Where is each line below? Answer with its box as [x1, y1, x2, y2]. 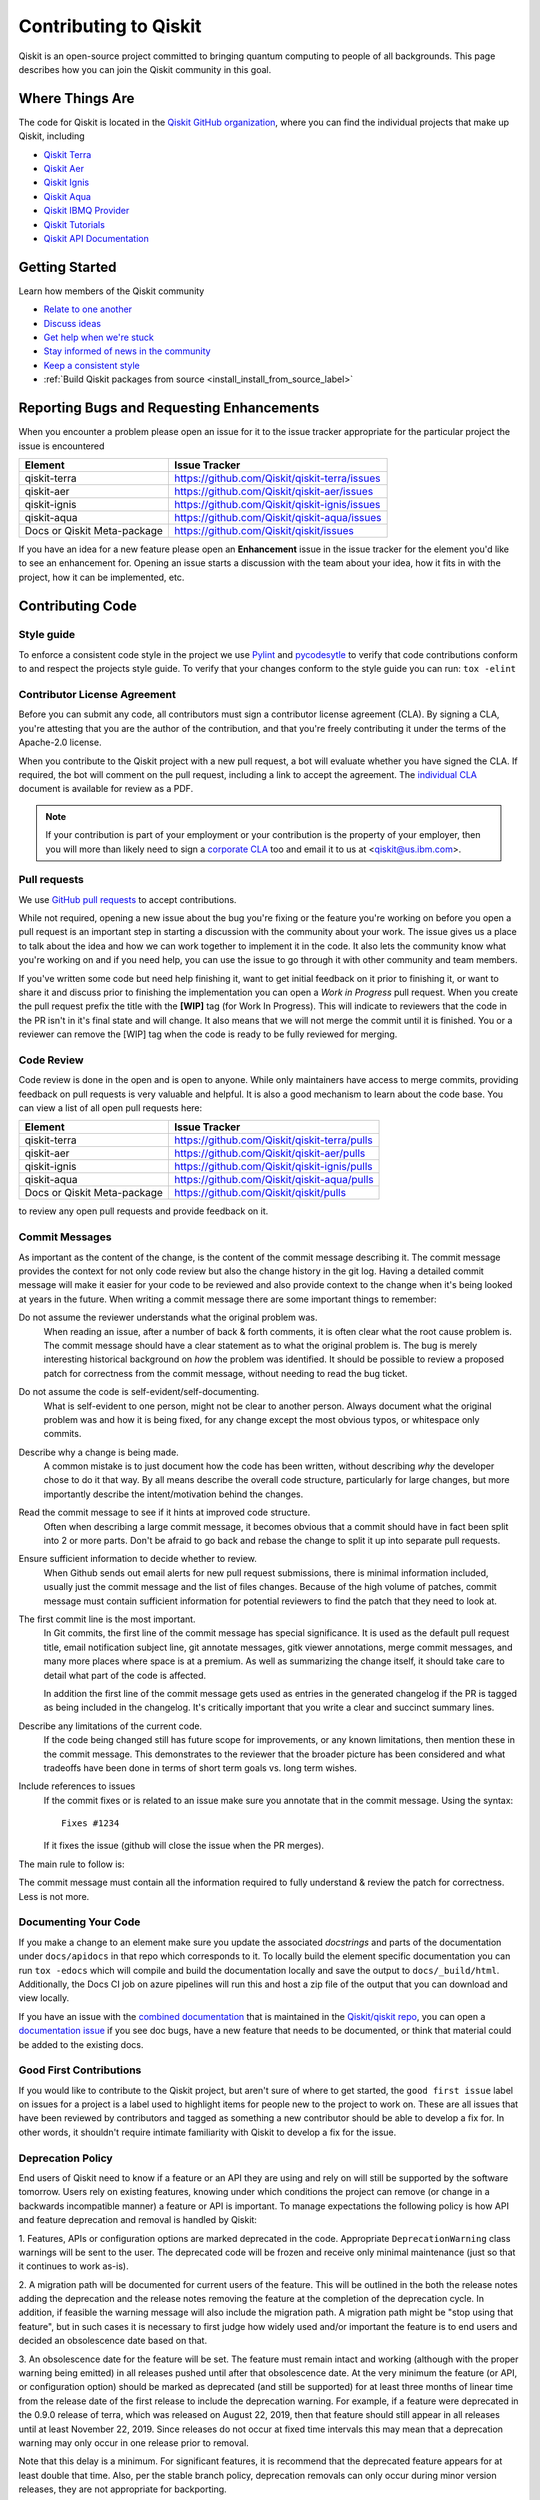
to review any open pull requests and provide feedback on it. [18, 1205, 269, 1217]
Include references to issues [18, 1780, 136, 1792]
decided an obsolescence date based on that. [18, 2335, 208, 2347]
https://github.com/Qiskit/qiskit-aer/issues [173, 484, 374, 498]
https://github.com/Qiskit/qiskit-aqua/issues [173, 510, 382, 524]
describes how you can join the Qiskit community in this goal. [18, 63, 272, 75]
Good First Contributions [18, 2063, 142, 2077]
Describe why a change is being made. [18, 1446, 179, 1458]
